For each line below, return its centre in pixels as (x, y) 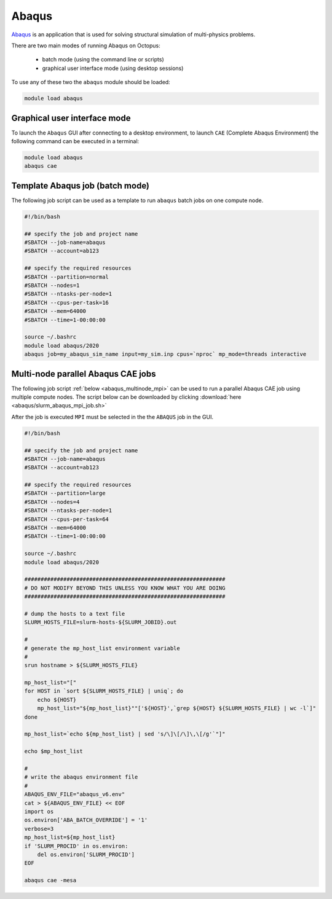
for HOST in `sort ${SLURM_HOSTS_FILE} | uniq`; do (104, 691)
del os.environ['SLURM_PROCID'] (86, 854)
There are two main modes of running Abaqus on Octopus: (86, 45)
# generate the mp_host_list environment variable (102, 648)
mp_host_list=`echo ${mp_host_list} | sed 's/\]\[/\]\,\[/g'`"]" (125, 734)
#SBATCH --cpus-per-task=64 (66, 519)
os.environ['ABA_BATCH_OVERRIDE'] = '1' (86, 820)
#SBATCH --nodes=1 (52, 285)
